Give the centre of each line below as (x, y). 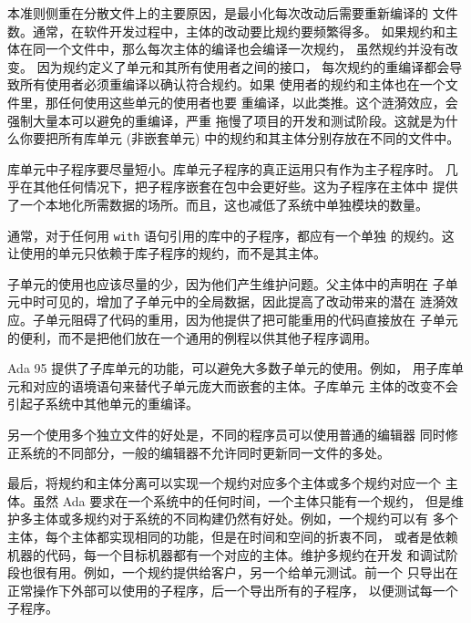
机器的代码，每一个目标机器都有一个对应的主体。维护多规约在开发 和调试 (226, 554)
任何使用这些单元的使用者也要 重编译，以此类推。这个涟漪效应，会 (258, 102)
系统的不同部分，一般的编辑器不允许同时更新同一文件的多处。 (205, 452)
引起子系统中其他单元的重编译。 (103, 404)
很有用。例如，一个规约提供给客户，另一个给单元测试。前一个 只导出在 (245, 572)
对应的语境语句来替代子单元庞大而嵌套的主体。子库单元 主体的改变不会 (245, 385)
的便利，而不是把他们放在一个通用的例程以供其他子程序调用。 (192, 337)
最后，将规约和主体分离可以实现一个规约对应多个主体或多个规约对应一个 (224, 483)
